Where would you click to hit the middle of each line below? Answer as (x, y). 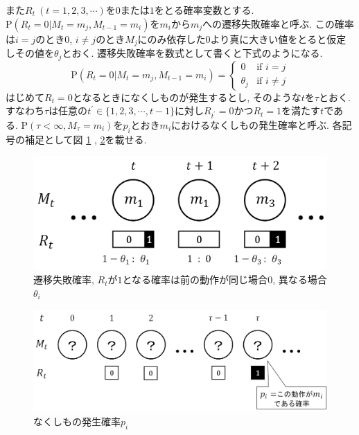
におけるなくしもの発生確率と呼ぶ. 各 (257, 124)
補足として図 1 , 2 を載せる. (86, 139)
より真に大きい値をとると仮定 (278, 38)
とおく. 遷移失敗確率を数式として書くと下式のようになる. (192, 53)
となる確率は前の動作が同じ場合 (195, 279)
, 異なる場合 (300, 279)
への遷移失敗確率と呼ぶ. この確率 (278, 23)
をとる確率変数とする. (204, 10)
